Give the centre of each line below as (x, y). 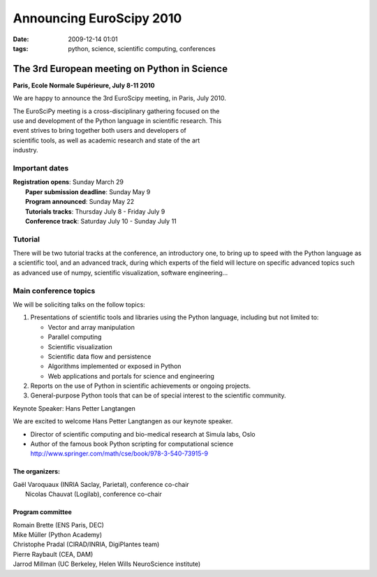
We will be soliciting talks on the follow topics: (79, 305)
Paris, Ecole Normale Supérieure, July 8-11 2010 (84, 85)
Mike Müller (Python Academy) (58, 534)
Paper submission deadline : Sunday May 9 (88, 191)
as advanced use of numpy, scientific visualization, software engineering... (120, 272)
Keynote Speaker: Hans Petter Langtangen (74, 408)
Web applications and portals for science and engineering (131, 376)
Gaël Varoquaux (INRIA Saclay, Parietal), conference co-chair (101, 484)
